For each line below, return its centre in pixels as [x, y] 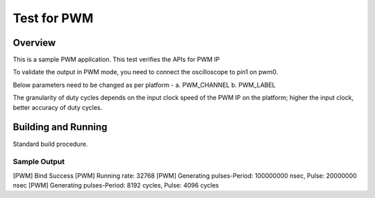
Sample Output [39, 162]
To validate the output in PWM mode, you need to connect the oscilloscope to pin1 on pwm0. [145, 72]
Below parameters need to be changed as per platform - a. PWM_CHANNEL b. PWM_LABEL [144, 85]
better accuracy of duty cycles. [58, 107]
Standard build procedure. [50, 144]
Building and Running [60, 127]
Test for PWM [53, 18]
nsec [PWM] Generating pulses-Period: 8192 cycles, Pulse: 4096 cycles [116, 185]
